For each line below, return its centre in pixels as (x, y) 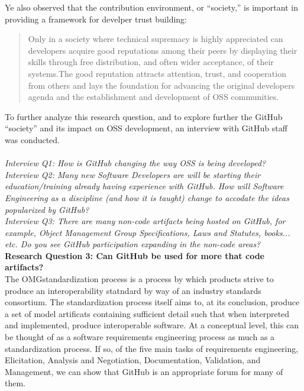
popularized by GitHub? (47, 209)
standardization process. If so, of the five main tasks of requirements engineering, (152, 348)
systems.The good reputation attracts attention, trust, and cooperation (157, 73)
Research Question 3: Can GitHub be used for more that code (135, 255)
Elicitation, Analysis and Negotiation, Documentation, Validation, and (133, 360)
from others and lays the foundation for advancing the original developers (161, 85)
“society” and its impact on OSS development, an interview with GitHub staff (146, 128)
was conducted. (33, 139)
